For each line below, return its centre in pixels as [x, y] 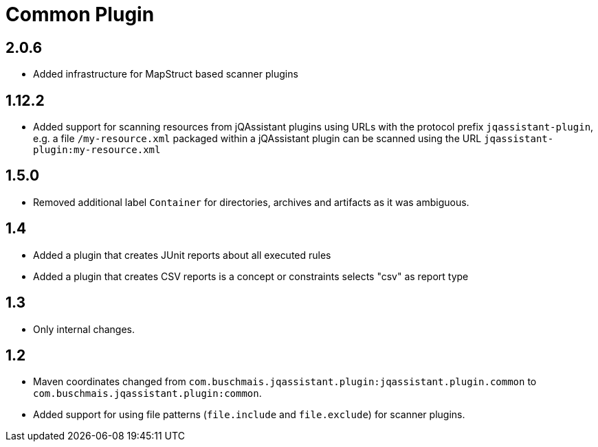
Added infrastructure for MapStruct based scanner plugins [166, 74]
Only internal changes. [84, 329]
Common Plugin [80, 14]
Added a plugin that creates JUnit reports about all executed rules [182, 255]
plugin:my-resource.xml [97, 150]
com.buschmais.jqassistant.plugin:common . [147, 393]
